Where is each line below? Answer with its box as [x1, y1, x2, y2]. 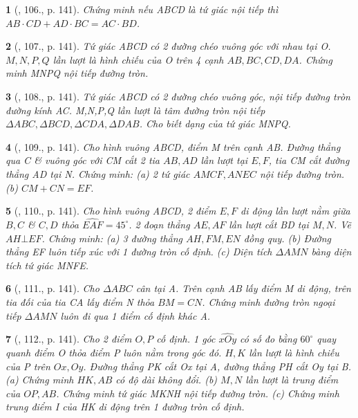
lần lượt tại [200, 153, 248, 167]
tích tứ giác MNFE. [6, 257, 88, 272]
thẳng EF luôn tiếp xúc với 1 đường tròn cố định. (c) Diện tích [6, 244, 272, 259]
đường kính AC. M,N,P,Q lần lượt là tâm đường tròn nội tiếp [6, 102, 265, 117]
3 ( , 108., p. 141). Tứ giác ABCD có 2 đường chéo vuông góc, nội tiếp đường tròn [6, 89, 350, 103]
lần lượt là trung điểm [245, 372, 339, 387]
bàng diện [311, 244, 352, 259]
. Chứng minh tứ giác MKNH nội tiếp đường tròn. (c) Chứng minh [56, 385, 339, 400]
